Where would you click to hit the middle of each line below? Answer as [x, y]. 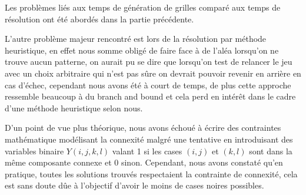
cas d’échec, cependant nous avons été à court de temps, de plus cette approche [148, 85]
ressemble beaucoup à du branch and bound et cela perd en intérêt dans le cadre [150, 96]
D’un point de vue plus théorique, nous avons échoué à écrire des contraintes [143, 128]
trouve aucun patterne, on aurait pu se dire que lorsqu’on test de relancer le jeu [149, 62]
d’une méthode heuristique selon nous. [74, 108]
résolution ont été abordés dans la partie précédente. [99, 19]
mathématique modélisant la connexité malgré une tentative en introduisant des [149, 139]
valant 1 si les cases [147, 151]
